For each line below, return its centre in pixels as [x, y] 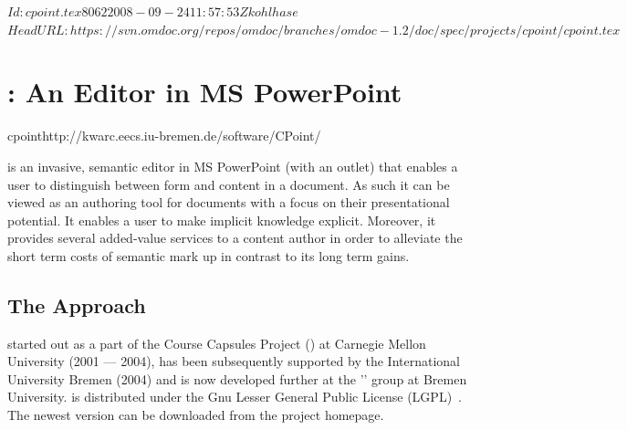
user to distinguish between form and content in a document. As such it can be [229, 184]
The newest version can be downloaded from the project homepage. [196, 415]
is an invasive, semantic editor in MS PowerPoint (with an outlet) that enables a [233, 166]
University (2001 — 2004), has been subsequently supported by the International [234, 361]
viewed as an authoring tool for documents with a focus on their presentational [229, 202]
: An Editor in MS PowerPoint [205, 92]
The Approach [77, 304]
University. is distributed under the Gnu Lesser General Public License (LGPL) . [235, 397]
